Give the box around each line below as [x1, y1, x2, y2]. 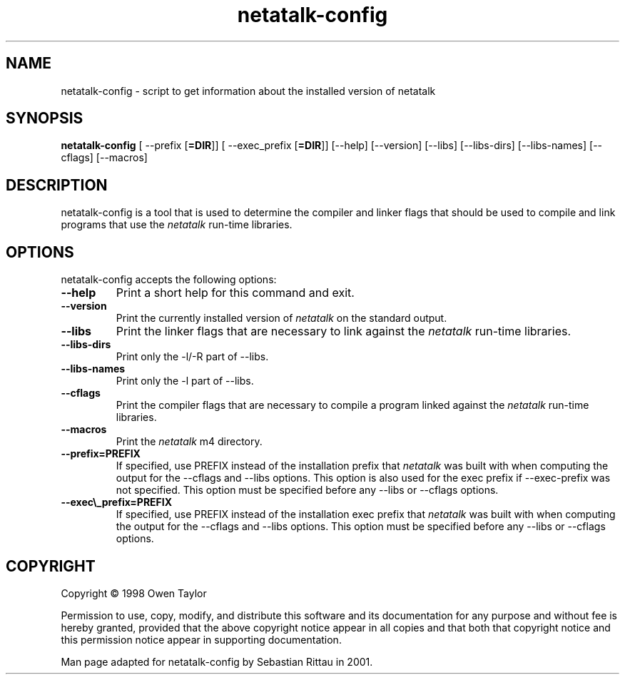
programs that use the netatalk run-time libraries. [61, 218, 293, 231]
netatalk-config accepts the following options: [61, 273, 277, 286]
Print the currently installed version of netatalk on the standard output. [116, 312, 447, 325]
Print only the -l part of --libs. [116, 375, 254, 387]
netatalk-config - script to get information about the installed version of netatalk [61, 84, 436, 97]
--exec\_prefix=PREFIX [61, 496, 173, 509]
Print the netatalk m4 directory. [116, 435, 263, 448]
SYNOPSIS [6, 109, 83, 128]
